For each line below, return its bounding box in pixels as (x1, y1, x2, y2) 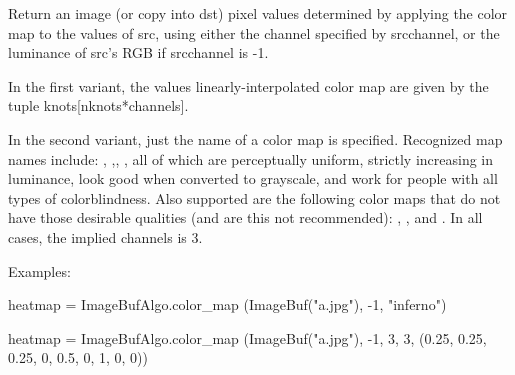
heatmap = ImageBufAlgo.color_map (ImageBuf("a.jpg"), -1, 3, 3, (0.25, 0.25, (8, 327, 487, 348)
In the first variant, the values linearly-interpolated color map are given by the (8, 75, 489, 96)
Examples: (8, 260, 71, 281)
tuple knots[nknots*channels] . (8, 95, 189, 116)
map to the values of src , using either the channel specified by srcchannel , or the (8, 22, 500, 43)
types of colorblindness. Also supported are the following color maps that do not (8, 187, 501, 208)
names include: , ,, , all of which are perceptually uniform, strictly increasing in (8, 148, 494, 169)
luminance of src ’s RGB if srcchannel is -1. (8, 42, 269, 63)
